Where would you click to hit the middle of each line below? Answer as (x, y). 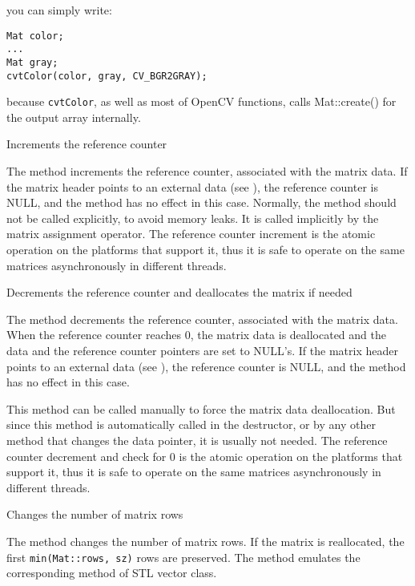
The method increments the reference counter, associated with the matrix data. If (207, 171)
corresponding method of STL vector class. (112, 573)
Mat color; (35, 36)
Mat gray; (32, 62)
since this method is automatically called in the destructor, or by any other (191, 424)
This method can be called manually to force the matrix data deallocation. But (201, 408)
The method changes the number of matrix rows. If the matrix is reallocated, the (205, 541)
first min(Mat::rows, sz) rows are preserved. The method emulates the (183, 557)
